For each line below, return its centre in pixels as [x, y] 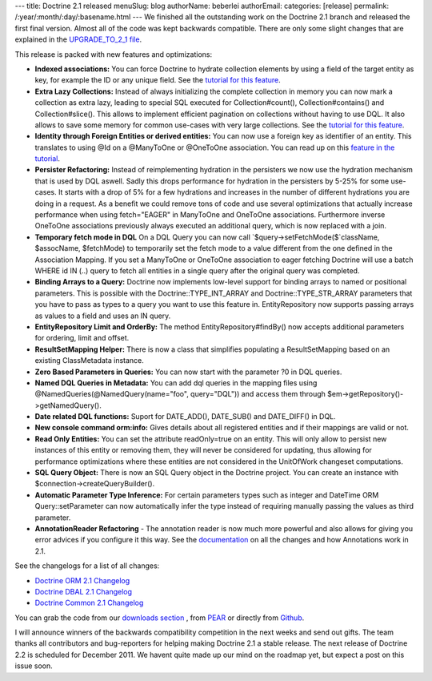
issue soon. [34, 666]
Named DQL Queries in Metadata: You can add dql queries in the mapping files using [176, 383]
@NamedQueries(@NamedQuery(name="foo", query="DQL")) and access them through [180, 394]
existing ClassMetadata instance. [89, 361]
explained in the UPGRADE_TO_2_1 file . [78, 39]
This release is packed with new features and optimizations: [114, 54]
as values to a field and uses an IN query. [103, 316]
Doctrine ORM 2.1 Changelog [82, 580]
